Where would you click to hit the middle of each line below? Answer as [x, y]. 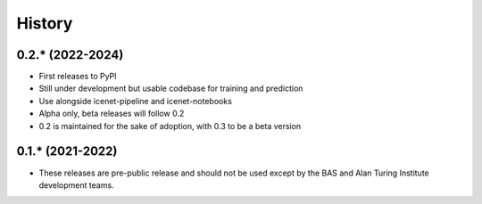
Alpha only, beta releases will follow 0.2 [112, 114]
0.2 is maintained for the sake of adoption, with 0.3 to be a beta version [170, 126]
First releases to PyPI [78, 77]
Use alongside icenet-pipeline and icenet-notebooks [135, 101]
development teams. [77, 185]
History [45, 23]
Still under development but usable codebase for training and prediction [171, 88]
